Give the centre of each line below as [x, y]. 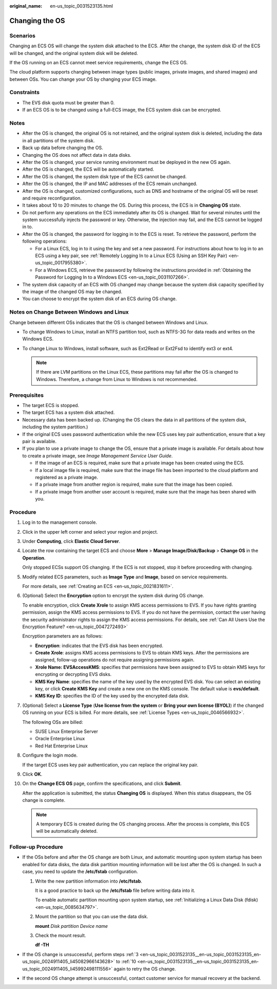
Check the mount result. [61, 935]
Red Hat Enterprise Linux [62, 746]
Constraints [25, 93]
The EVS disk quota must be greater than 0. [68, 102]
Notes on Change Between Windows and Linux [69, 312]
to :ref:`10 [126, 962]
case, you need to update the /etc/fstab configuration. [80, 872]
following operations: [45, 241]
